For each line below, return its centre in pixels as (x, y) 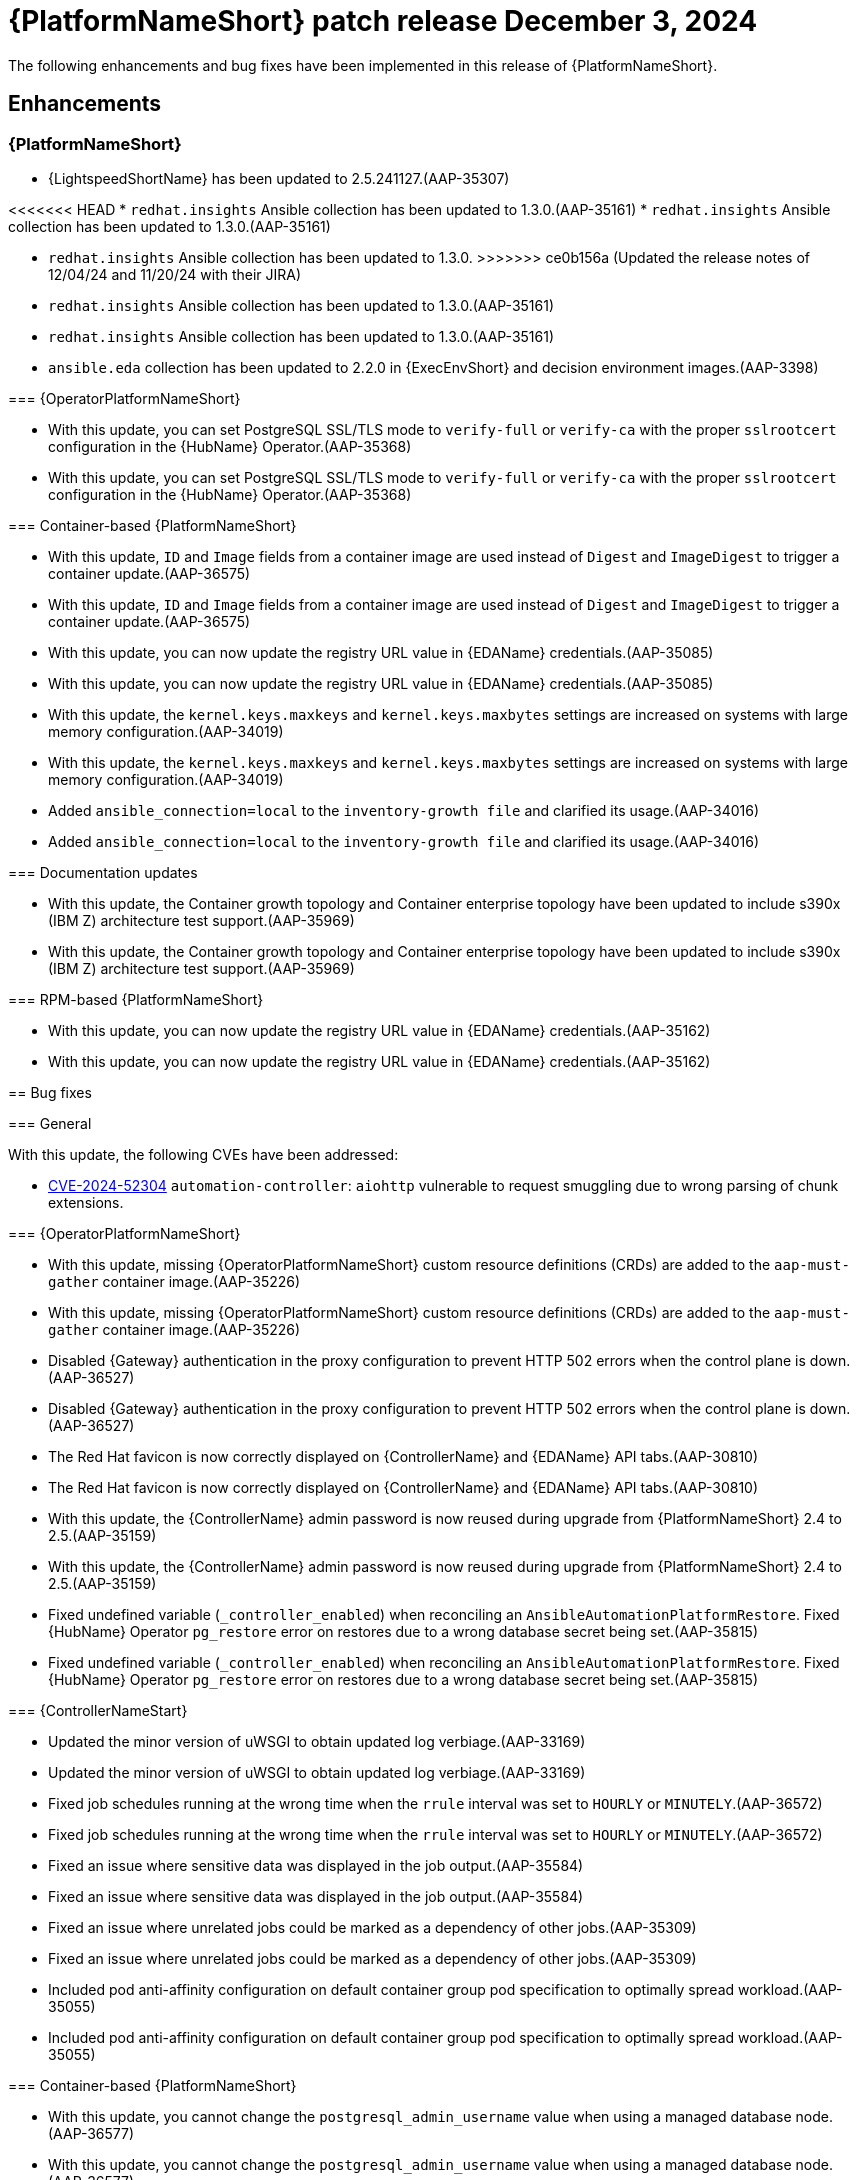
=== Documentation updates (103, 872)
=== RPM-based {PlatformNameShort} (136, 999)
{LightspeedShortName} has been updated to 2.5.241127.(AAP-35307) (279, 178)
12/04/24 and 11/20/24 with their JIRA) (175, 274)
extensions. (86, 1202)
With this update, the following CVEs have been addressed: (203, 1154)
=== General (50, 1123)
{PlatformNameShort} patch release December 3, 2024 (383, 21)
